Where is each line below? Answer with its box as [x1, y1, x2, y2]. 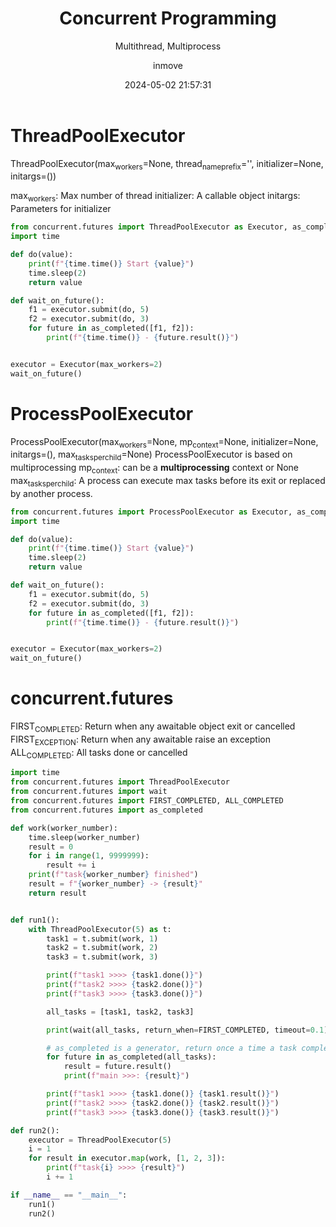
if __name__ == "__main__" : [10, 1190, 128, 1200]
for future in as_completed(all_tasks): [46, 1052, 217, 1062]
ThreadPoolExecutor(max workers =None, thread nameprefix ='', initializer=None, [10, 157, 324, 172]
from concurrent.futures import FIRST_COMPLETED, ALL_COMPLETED [10, 796, 284, 806]
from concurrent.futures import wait [10, 787, 168, 797]
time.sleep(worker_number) [28, 832, 141, 842]
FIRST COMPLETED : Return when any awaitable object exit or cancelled [10, 720, 296, 734]
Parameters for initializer [10, 203, 112, 215]
